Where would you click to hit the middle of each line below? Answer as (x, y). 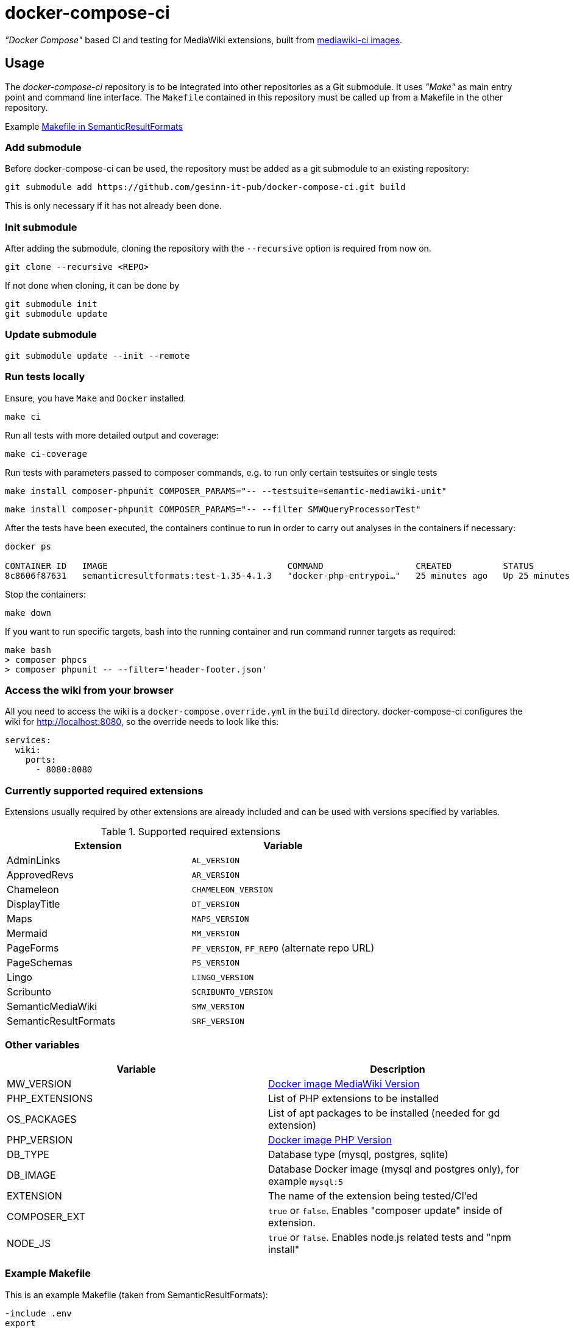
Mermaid (27, 934)
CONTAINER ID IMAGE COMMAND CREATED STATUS (270, 566)
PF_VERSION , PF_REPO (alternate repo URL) (283, 948)
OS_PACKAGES (42, 1119)
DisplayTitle (34, 904)
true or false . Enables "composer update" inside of (385, 1210)
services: (28, 740)
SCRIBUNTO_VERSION (232, 992)
